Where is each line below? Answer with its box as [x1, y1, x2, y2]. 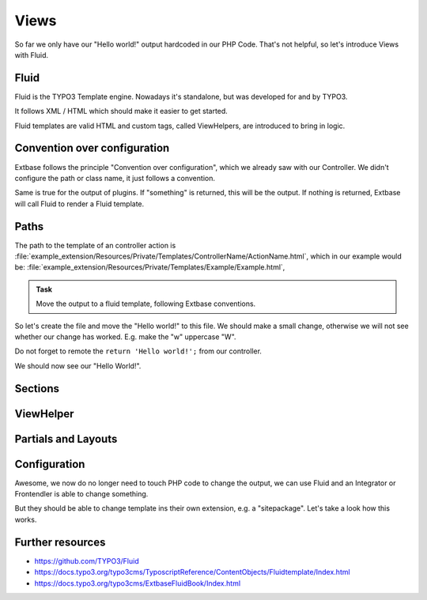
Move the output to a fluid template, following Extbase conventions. [36, 299, 256, 308]
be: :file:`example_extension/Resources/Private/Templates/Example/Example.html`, [14, 262, 285, 272]
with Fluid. [14, 50, 49, 59]
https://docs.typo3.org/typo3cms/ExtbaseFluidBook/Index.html [34, 578, 241, 588]
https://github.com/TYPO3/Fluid [34, 556, 139, 565]
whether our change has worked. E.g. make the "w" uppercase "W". [14, 332, 236, 342]
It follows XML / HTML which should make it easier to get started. [14, 107, 229, 116]
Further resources [14, 535, 106, 549]
